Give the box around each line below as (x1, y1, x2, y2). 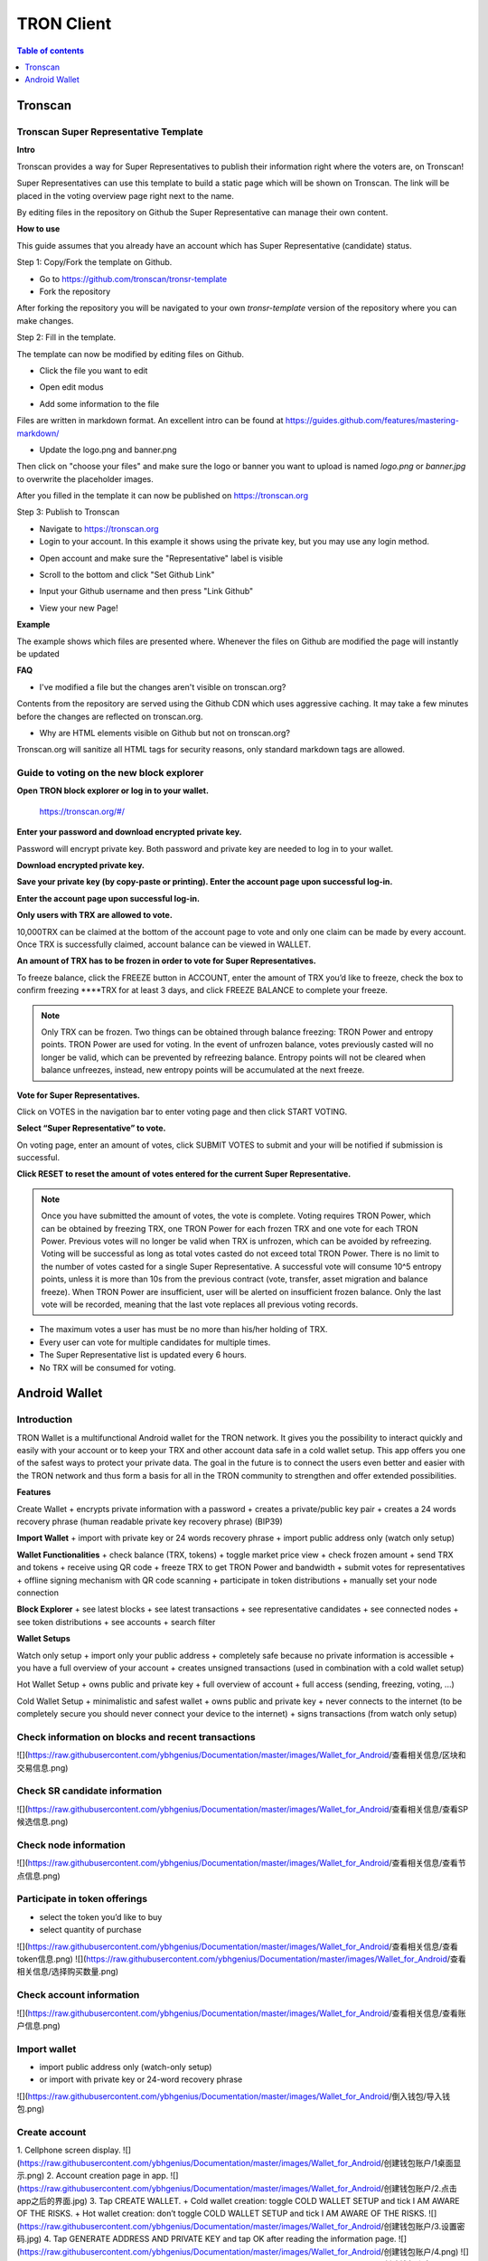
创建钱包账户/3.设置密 (383, 2220, 465, 2231)
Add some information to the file (39, 398, 160, 409)
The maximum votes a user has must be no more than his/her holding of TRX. (39, 1324, 328, 1335)
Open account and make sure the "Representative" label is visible (39, 553, 284, 563)
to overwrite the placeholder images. (16, 473, 154, 484)
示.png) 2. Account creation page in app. (16, 2171, 169, 2181)
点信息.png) (16, 1870, 61, 1881)
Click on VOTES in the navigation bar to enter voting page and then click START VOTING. (16, 1106, 348, 1117)
